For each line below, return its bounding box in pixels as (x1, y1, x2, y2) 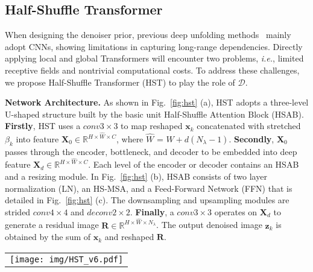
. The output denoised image (156, 218, 262, 231)
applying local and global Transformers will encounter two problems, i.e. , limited (5, 52, 304, 65)
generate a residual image (5, 218, 99, 231)
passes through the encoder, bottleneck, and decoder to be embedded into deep (5, 145, 297, 157)
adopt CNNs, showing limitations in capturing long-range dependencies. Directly (5, 40, 303, 52)
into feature (16, 133, 59, 145)
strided (5, 205, 31, 218)
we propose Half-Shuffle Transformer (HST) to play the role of (5, 75, 235, 88)
